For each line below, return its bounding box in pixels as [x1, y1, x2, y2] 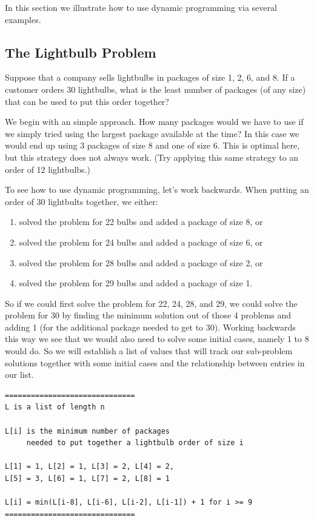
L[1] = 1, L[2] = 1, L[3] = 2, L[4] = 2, [5, 462, 175, 471]
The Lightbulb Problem [5, 42, 156, 61]
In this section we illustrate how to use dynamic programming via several [5, 1, 277, 13]
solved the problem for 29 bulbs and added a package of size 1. [19, 277, 253, 289]
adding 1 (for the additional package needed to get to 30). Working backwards [5, 320, 296, 333]
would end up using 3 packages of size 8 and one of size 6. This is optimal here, [5, 139, 300, 152]
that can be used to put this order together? [5, 95, 169, 107]
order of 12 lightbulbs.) [5, 163, 90, 175]
